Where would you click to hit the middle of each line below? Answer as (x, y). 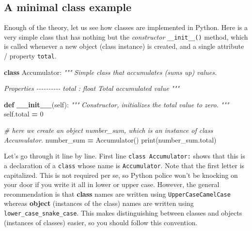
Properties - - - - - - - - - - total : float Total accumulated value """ (92, 88)
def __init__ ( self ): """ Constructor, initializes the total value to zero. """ (117, 104)
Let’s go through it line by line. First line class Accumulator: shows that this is (125, 156)
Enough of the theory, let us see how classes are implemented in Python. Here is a (126, 27)
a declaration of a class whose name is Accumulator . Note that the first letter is (124, 165)
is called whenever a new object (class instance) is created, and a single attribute (124, 46)
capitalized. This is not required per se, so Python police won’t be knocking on (121, 175)
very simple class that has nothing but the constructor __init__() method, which (126, 36)
